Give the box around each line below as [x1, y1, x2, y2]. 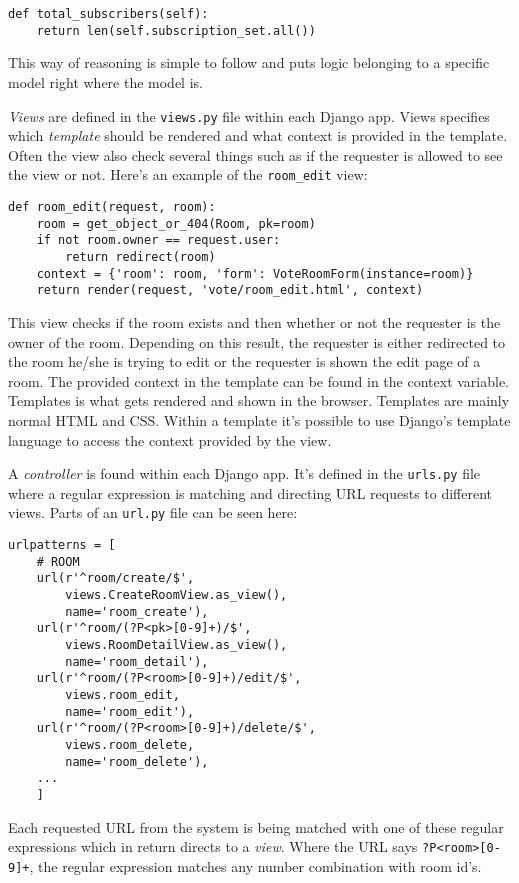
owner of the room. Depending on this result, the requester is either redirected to [8, 331, 506, 352]
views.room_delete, [65, 737, 195, 752]
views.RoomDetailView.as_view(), [65, 637, 288, 652]
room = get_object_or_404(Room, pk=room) [36, 216, 316, 231]
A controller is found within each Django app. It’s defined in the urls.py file [8, 463, 481, 484]
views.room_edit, [65, 687, 180, 702]
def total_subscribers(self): [8, 7, 209, 21]
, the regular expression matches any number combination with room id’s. [29, 855, 482, 876]
